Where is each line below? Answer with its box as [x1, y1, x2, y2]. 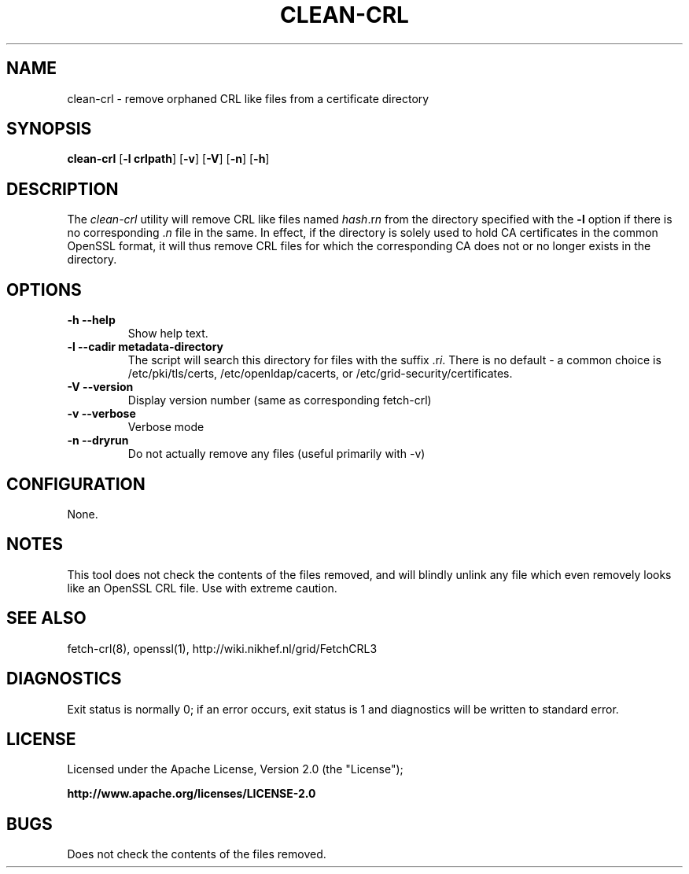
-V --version [67, 380, 134, 394]
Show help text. [127, 326, 208, 341]
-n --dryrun [67, 433, 129, 448]
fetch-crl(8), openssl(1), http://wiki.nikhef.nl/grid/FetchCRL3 [67, 641, 378, 655]
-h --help [67, 313, 116, 327]
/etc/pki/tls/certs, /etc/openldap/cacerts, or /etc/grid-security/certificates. [127, 367, 513, 381]
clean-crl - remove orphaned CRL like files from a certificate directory [67, 91, 429, 105]
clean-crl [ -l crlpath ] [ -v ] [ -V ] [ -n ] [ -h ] [67, 152, 270, 166]
